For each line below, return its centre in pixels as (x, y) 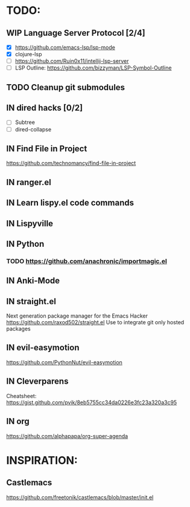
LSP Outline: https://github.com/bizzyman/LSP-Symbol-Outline (93, 68)
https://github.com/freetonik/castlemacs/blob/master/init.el (80, 497)
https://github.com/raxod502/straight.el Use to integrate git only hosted (95, 322)
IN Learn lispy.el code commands (70, 203)
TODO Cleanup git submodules (66, 87)
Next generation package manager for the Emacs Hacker (77, 316)
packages (19, 329)
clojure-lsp (28, 54)
